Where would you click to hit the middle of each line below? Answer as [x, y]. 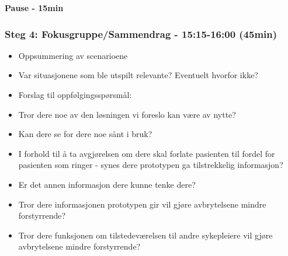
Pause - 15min [34, 8]
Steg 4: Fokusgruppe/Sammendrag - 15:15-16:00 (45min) [141, 34]
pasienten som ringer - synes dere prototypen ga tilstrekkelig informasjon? [151, 165]
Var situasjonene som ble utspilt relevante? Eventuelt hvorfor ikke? [138, 75]
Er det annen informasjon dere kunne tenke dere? [107, 184]
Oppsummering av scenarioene [73, 55]
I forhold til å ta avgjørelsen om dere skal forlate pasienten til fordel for [147, 153]
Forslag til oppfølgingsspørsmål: [75, 94]
